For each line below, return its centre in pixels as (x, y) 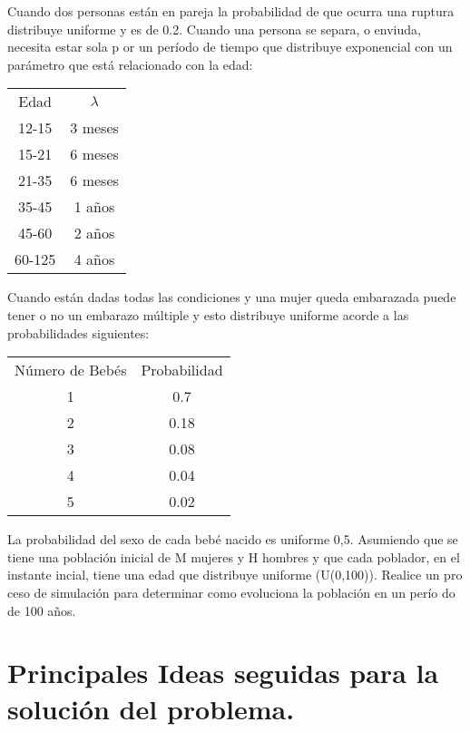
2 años (94, 233)
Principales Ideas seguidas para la (223, 673)
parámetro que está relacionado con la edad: (130, 64)
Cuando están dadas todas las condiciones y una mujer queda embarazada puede (232, 297)
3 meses (94, 128)
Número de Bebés (71, 370)
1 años (94, 207)
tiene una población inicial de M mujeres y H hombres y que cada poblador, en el (234, 556)
